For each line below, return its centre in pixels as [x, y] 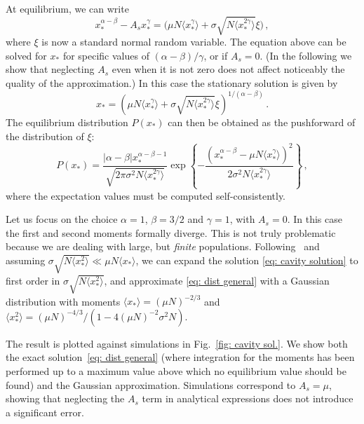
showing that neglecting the [65, 398]
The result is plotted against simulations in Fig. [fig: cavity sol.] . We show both [177, 343]
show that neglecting [50, 69]
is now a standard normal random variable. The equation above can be [194, 42]
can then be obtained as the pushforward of [262, 122]
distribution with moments [63, 301]
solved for [26, 55]
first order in [33, 280]
